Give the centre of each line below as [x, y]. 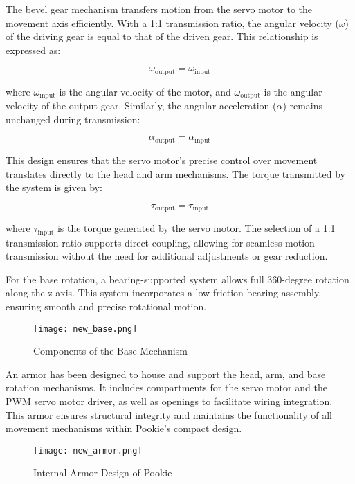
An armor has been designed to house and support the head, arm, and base [166, 374]
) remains [303, 106]
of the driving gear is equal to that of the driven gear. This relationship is [162, 36]
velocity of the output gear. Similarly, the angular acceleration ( [141, 106]
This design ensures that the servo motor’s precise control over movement [162, 160]
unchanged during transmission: [73, 119]
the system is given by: [54, 187]
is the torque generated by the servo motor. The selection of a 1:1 [196, 228]
